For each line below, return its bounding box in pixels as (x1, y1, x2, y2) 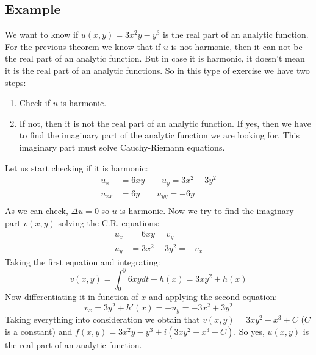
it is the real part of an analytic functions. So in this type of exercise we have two (5, 63, 310, 76)
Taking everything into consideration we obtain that (5, 313, 200, 326)
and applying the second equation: (148, 290, 278, 303)
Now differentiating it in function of (5, 290, 138, 303)
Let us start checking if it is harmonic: (5, 161, 148, 174)
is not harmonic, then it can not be (171, 40, 303, 52)
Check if (19, 96, 50, 109)
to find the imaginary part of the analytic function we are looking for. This (19, 129, 300, 142)
